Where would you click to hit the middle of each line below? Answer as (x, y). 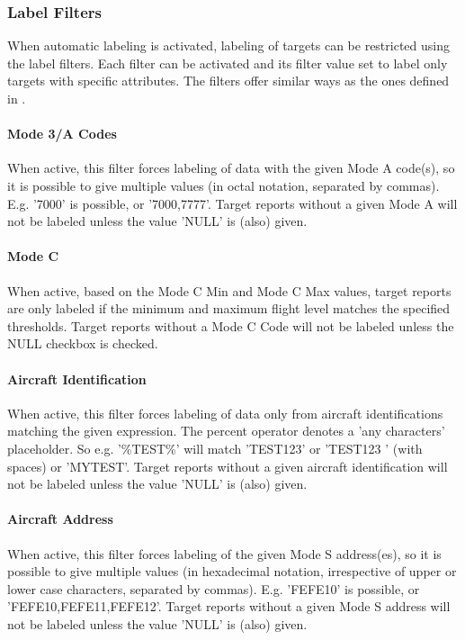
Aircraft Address (60, 519)
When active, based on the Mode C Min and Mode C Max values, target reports (229, 290)
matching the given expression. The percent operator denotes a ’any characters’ (226, 431)
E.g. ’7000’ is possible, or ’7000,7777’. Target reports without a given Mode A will (232, 203)
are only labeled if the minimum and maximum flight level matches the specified (229, 308)
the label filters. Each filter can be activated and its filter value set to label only (228, 63)
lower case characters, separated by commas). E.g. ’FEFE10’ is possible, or (214, 588)
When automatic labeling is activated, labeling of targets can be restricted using (228, 45)
